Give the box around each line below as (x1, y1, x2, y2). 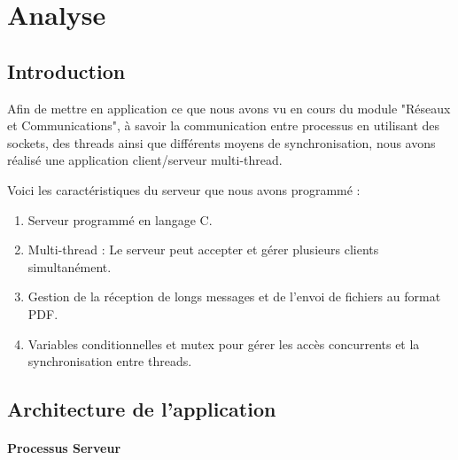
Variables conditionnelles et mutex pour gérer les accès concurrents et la (27, 334, 420, 353)
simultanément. (27, 257, 112, 276)
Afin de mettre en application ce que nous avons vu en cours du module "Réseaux (7, 98, 451, 117)
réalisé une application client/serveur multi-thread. (7, 151, 283, 169)
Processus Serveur (7, 439, 121, 457)
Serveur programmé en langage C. (27, 210, 213, 229)
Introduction (7, 57, 126, 84)
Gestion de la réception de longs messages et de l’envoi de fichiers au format (27, 287, 441, 306)
